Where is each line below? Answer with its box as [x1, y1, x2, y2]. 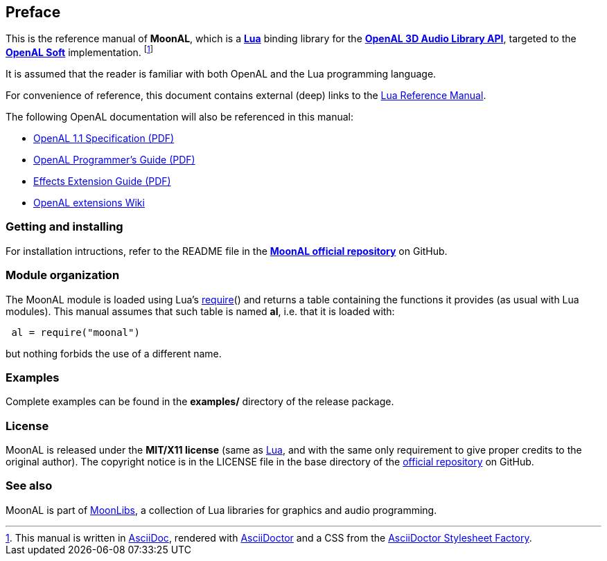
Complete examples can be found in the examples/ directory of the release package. [6, 395, 394, 408]
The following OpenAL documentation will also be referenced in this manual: [6, 111, 354, 123]
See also [6, 479, 53, 493]
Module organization [6, 268, 120, 283]
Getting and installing [6, 220, 123, 234]
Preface [6, 3, 61, 21]
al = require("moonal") [11, 326, 140, 338]
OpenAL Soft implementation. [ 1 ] [6, 44, 154, 59]
